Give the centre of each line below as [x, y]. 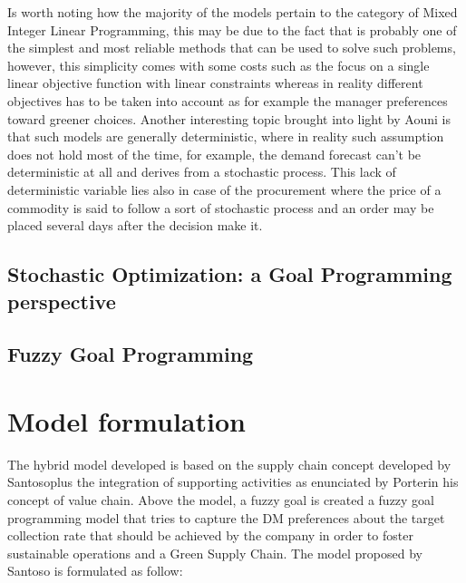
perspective [62, 301]
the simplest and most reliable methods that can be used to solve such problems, [232, 48]
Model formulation [126, 420]
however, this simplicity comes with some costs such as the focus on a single [218, 65]
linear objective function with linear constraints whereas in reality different [215, 83]
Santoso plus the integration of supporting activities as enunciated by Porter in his [233, 482]
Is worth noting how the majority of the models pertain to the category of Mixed [233, 12]
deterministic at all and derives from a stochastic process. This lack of [202, 172]
